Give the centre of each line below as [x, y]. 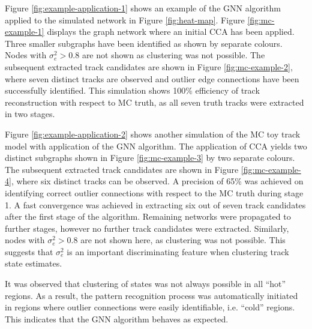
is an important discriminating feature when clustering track [178, 251]
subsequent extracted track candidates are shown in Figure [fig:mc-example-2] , [149, 66]
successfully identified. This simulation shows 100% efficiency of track [132, 90]
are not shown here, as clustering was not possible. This [183, 240]
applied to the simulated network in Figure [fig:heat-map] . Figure [125, 20]
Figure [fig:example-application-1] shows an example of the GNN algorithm [143, 8]
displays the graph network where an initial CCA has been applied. [171, 32]
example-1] [25, 32]
